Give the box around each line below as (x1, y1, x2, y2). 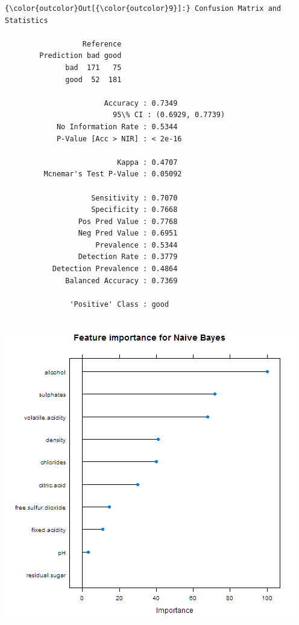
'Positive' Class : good (69, 300, 169, 309)
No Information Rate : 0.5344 (56, 122, 178, 131)
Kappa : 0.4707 (117, 158, 178, 167)
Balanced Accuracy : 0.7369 (65, 276, 178, 285)
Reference (82, 39, 122, 48)
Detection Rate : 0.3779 (78, 252, 178, 261)
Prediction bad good (39, 51, 122, 60)
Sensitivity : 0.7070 (91, 193, 178, 202)
